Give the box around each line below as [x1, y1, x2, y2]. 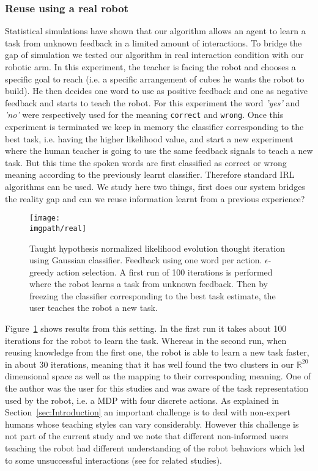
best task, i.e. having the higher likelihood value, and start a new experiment [5, 132, 294, 145]
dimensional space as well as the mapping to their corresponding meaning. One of [5, 370, 311, 382]
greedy [29, 265, 54, 278]
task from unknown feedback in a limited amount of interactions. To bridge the [5, 36, 302, 49]
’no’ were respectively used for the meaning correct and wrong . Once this [5, 108, 284, 121]
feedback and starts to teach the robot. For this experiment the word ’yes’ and [5, 96, 300, 109]
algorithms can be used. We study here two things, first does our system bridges [5, 180, 305, 192]
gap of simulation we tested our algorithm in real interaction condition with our [5, 48, 304, 61]
